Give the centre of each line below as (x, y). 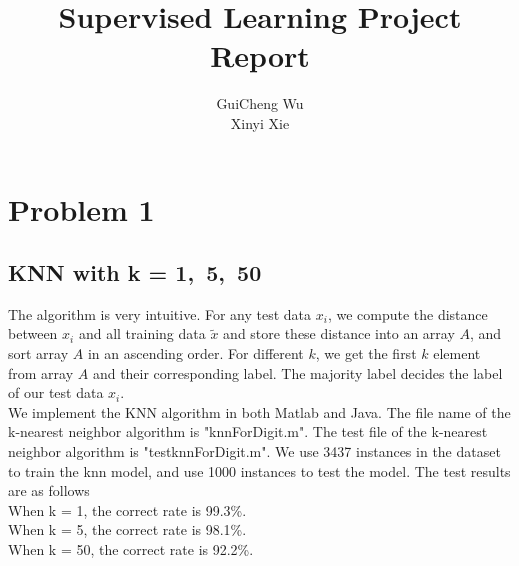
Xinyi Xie (260, 122)
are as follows (49, 490)
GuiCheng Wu (260, 103)
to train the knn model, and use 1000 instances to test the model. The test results (259, 470)
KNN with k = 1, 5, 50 (135, 272)
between (33, 333)
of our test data (56, 392)
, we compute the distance (407, 313)
